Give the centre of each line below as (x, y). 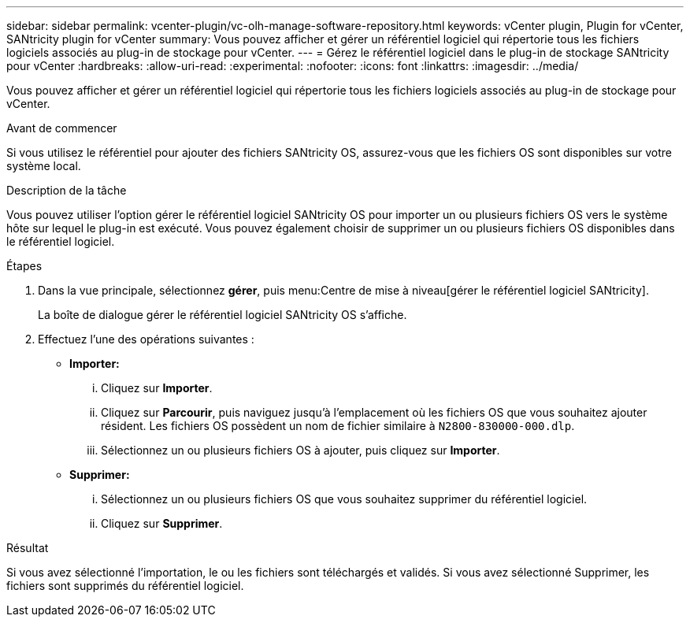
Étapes (24, 266)
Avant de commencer (62, 128)
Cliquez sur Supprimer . (162, 523)
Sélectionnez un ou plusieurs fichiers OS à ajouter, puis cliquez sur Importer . (300, 450)
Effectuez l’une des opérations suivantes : (146, 339)
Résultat (28, 548)
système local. (44, 166)
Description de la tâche (67, 190)
